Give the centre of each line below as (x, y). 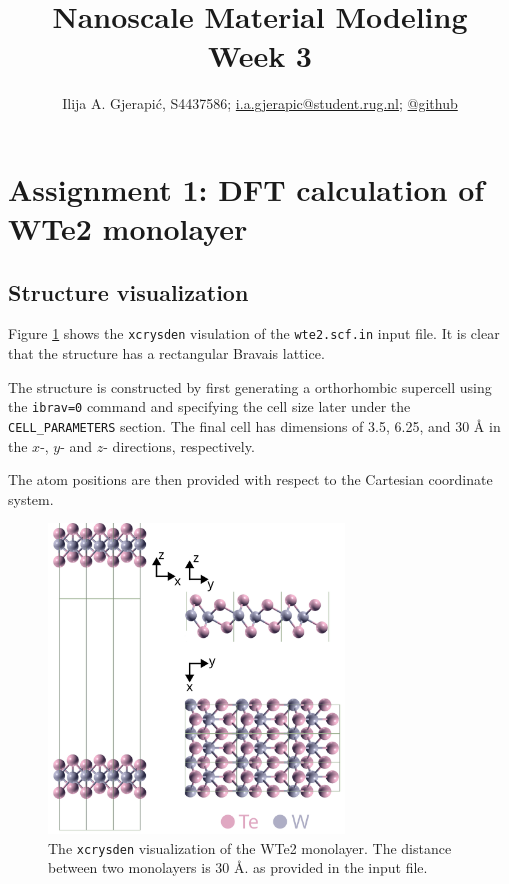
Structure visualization (128, 291)
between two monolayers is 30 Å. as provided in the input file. (238, 867)
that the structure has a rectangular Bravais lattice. (166, 353)
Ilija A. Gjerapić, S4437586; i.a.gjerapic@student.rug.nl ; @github (260, 103)
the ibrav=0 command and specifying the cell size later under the (209, 406)
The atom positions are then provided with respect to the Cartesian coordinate (250, 479)
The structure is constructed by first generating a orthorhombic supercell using (250, 386)
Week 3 (260, 55)
